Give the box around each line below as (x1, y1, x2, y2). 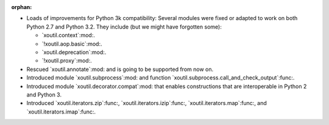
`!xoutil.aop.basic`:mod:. (41, 40, 102, 47)
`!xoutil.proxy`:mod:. (41, 57, 92, 64)
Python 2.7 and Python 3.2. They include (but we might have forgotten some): (26, 23, 222, 30)
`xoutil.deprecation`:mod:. (41, 49, 107, 56)
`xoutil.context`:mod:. (41, 32, 96, 39)
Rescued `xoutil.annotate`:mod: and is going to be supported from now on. (26, 66, 213, 73)
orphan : (11, 4, 32, 10)
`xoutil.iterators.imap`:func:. (26, 108, 96, 115)
